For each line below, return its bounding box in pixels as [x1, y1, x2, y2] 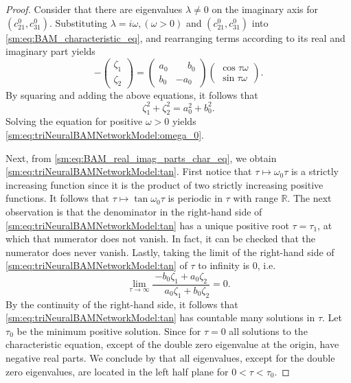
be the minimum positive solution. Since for [16, 323, 201, 338]
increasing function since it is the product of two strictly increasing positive [5, 177, 324, 191]
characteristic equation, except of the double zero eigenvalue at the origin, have [5, 337, 339, 351]
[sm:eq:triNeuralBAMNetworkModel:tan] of [5, 258, 188, 272]
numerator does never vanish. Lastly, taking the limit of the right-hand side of [5, 244, 335, 259]
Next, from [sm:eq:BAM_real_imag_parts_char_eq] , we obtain [5, 150, 277, 165]
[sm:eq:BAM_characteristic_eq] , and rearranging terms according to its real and [5, 30, 346, 45]
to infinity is [198, 258, 250, 272]
